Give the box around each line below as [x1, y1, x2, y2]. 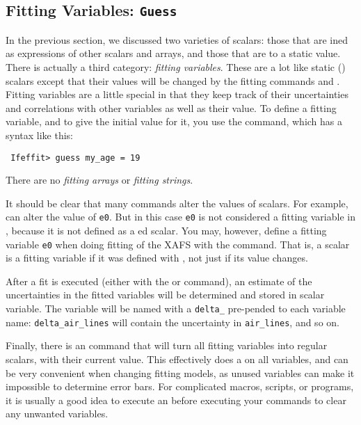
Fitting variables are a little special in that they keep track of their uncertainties [6, 87, 348, 102]
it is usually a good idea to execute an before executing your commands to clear [6, 392, 346, 407]
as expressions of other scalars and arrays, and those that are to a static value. [6, 46, 341, 61]
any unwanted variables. [6, 406, 109, 421]
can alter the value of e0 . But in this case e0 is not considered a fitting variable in [6, 209, 355, 224]
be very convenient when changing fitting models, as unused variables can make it [6, 365, 355, 380]
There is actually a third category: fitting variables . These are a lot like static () [6, 59, 346, 74]
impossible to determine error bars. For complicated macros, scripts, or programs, [6, 379, 354, 394]
